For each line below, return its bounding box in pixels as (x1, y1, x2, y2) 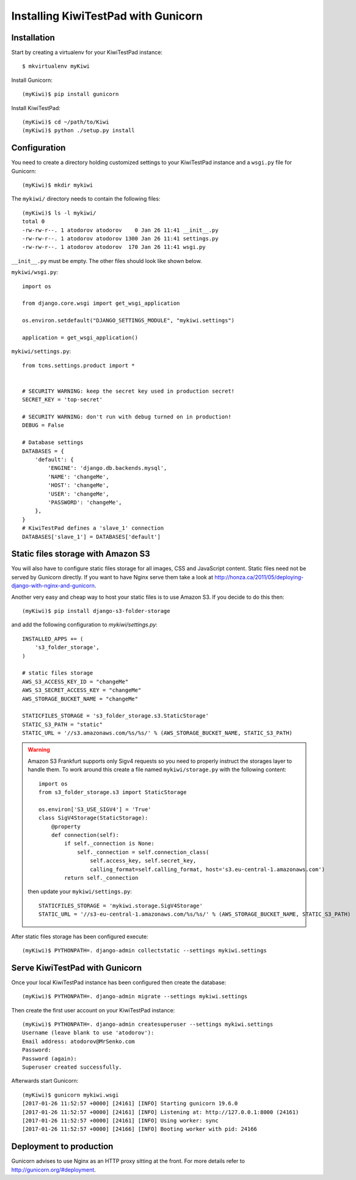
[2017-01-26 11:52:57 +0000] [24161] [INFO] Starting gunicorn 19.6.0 (22, 1100, 238, 1107)
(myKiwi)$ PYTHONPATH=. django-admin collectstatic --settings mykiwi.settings (22, 947, 267, 954)
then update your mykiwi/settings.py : (27, 888, 133, 896)
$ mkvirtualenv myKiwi (22, 63, 90, 70)
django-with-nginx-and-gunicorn (11, 582, 95, 590)
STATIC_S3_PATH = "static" (22, 721, 103, 728)
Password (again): (22, 1055, 78, 1062)
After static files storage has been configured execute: (11, 933, 149, 940)
